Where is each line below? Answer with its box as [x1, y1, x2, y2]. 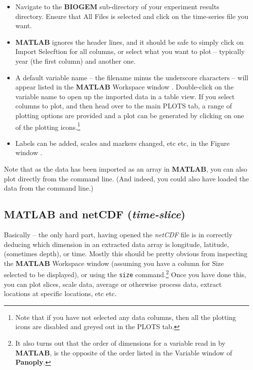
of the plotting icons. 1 [15, 120, 80, 132]
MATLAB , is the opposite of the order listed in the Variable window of [15, 347, 232, 357]
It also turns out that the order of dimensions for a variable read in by [15, 338, 226, 348]
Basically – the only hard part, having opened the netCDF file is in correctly [4, 229, 233, 239]
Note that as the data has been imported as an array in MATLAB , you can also [4, 163, 247, 174]
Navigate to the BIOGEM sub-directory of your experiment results [15, 1, 219, 11]
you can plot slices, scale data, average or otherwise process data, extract [4, 279, 222, 289]
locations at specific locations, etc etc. [4, 288, 117, 299]
